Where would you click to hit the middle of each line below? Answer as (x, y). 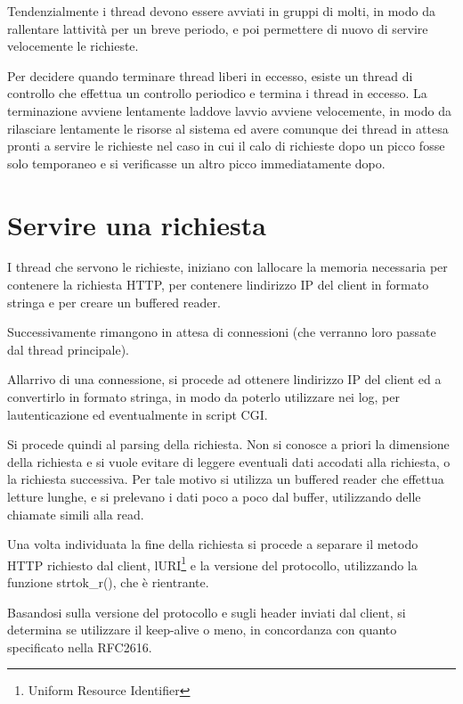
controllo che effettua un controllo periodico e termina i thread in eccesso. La (217, 93)
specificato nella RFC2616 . (80, 647)
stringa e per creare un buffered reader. (114, 302)
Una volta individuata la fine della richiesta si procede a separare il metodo (213, 544)
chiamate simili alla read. (76, 514)
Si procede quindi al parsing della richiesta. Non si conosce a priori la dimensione (228, 444)
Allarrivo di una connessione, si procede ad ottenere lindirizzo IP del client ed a (224, 379)
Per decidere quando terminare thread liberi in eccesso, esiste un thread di (210, 75)
